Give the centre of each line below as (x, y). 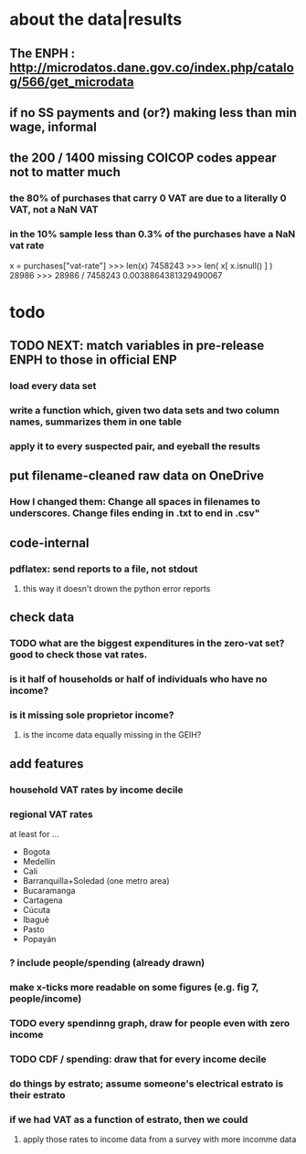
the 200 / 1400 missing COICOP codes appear (143, 158)
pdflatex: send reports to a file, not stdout (104, 569)
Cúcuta (37, 910)
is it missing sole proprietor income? (92, 715)
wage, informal (53, 126)
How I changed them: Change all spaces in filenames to (135, 502)
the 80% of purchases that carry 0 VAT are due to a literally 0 (148, 198)
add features (47, 764)
